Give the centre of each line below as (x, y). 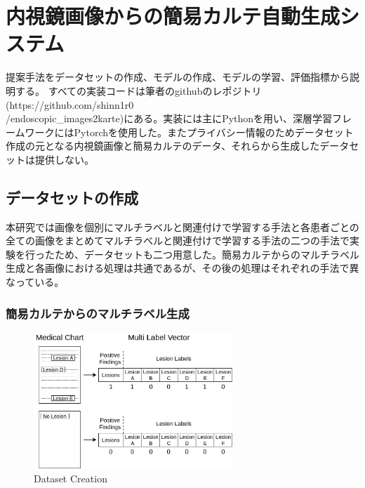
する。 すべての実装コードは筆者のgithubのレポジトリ (138, 90)
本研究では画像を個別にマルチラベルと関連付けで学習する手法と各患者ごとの (182, 226)
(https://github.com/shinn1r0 (70, 104)
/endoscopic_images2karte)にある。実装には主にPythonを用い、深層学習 (169, 118)
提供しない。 (64, 159)
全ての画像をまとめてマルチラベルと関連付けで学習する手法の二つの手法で (178, 240)
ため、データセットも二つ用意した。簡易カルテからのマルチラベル (207, 254)
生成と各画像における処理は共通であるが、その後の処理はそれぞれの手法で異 (182, 268)
